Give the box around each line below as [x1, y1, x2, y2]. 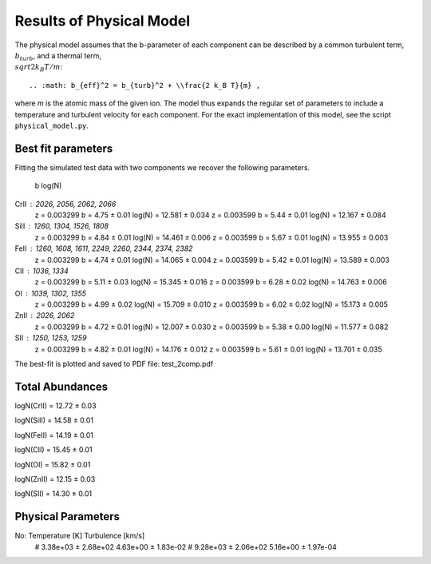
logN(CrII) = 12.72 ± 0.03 [14, 400, 97, 411]
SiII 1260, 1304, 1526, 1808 [14, 221, 109, 231]
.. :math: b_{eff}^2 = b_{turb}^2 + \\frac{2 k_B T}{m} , [29, 81, 261, 89]
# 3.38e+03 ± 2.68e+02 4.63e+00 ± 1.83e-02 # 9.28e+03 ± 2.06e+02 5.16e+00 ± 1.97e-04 [34, 542, 337, 551]
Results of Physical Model [14, 12, 191, 30]
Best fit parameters [14, 141, 113, 155]
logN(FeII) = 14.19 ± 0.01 [14, 430, 93, 439]
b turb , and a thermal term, [14, 50, 102, 62]
